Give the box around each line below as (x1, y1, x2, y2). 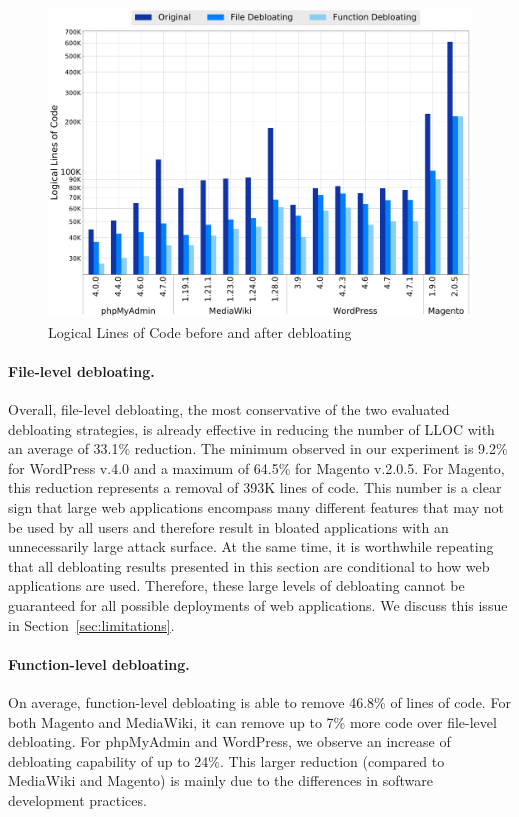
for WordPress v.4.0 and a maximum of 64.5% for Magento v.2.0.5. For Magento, (8, 457, 505, 478)
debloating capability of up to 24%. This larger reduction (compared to (8, 750, 445, 771)
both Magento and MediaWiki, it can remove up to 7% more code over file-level (8, 711, 497, 732)
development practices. (8, 790, 147, 810)
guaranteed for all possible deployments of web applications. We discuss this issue (8, 595, 508, 616)
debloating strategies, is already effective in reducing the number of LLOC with (8, 418, 495, 439)
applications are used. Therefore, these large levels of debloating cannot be (8, 575, 465, 596)
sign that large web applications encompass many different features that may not (8, 497, 504, 518)
